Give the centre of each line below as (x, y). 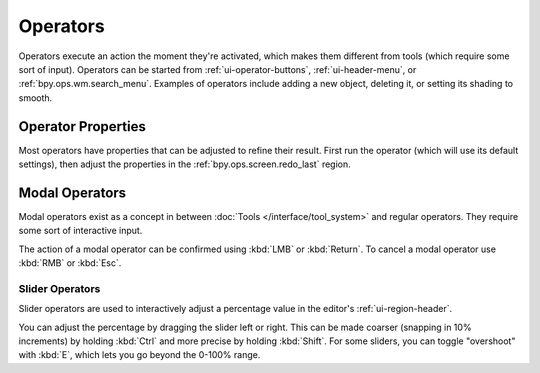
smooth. (35, 97)
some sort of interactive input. (80, 231)
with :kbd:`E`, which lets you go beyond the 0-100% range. (139, 355)
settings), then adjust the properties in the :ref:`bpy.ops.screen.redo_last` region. (185, 164)
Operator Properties (82, 126)
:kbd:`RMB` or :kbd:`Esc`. (70, 263)
